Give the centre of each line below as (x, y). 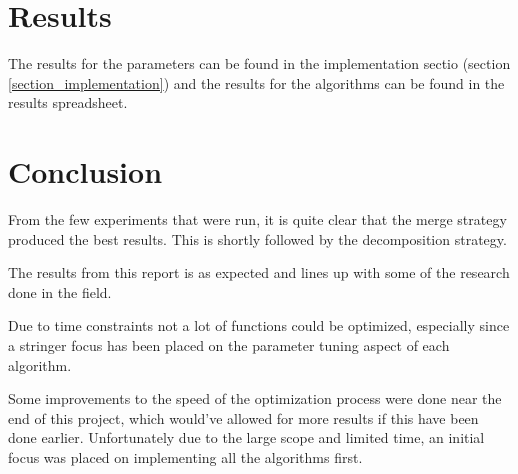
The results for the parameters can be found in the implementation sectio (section (259, 63)
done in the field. (60, 291)
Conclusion (85, 171)
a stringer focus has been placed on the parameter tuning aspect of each (229, 345)
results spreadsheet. (68, 102)
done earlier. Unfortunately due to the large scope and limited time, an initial (246, 437)
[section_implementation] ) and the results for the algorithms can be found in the (256, 82)
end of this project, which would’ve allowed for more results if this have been (243, 417)
